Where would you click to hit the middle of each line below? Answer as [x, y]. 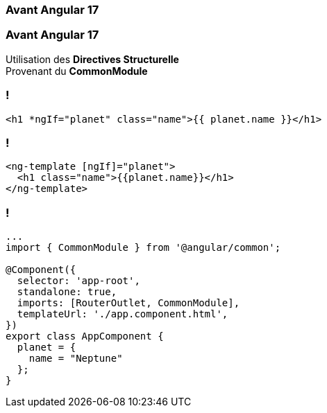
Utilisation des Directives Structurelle [92, 59]
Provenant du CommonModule [77, 71]
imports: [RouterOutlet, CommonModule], [128, 303]
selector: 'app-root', [78, 281]
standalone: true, [67, 292]
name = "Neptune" [76, 358]
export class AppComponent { [85, 336]
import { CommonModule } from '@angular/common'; [143, 247]
